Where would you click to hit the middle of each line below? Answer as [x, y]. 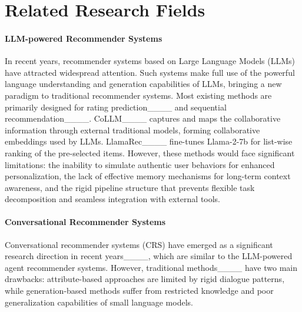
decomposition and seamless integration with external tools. [113, 199]
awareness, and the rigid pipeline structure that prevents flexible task [130, 187]
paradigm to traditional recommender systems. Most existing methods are [138, 95]
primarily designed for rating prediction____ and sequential [116, 107]
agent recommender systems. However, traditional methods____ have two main [151, 267]
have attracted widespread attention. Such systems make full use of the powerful [150, 72]
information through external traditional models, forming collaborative [132, 130]
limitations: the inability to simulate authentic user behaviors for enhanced [140, 164]
